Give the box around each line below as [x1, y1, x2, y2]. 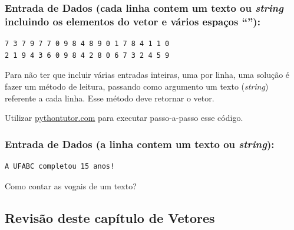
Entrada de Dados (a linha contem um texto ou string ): [5, 136, 275, 151]
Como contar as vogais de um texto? [5, 179, 137, 192]
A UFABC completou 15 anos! [5, 162, 115, 170]
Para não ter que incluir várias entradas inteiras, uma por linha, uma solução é [5, 68, 290, 81]
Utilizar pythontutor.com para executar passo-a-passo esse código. [5, 111, 243, 124]
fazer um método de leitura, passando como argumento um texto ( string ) [5, 80, 269, 92]
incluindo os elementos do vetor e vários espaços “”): [5, 14, 260, 28]
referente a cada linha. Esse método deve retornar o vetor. [5, 91, 214, 104]
